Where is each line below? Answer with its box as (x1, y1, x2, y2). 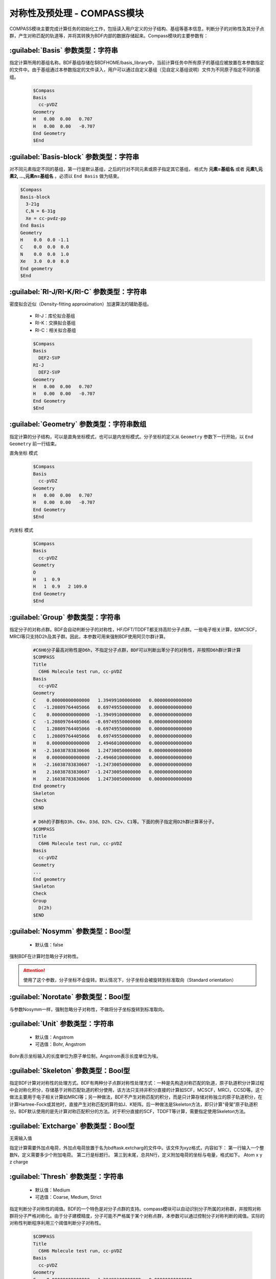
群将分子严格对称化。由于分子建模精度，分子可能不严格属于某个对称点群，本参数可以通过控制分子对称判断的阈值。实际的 (9, 1212, 265, 1219)
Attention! (23, 967, 45, 974)
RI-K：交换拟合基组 (35, 320, 76, 326)
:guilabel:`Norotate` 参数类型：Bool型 (9, 993, 130, 1001)
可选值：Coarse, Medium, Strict (35, 1194, 102, 1200)
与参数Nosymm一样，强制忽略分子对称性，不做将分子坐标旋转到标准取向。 (9, 1006, 167, 1012)
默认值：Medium (35, 1187, 71, 1193)
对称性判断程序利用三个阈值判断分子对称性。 (9, 1220, 104, 1226)
